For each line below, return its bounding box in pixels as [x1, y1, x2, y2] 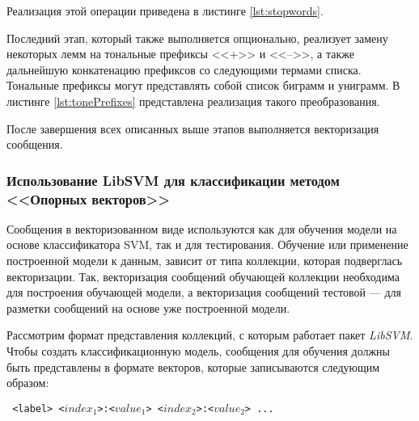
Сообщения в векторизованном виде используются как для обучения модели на [6, 220, 397, 237]
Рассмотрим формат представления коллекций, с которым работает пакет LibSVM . [6, 326, 413, 343]
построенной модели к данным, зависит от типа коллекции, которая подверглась [6, 252, 403, 269]
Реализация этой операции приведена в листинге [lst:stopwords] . [6, 2, 324, 19]
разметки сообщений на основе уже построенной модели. [6, 299, 290, 316]
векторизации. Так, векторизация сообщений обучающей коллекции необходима [6, 267, 400, 284]
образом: [6, 374, 49, 391]
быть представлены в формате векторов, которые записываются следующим [6, 358, 380, 375]
